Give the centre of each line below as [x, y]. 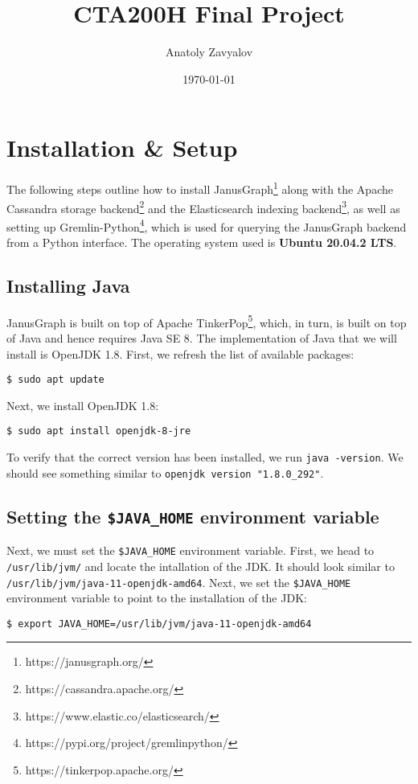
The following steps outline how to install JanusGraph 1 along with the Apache [200, 188]
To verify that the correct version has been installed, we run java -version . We [205, 457]
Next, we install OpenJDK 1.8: [83, 405]
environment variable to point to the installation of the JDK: [157, 598]
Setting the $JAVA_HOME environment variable [193, 516]
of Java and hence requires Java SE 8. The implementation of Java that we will [202, 338]
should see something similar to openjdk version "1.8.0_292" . [165, 472]
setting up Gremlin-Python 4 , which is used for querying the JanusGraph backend [207, 225]
